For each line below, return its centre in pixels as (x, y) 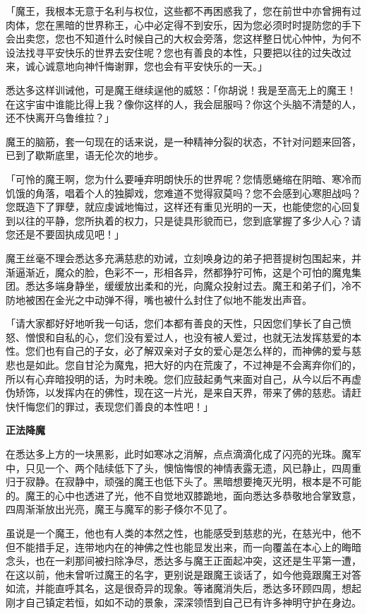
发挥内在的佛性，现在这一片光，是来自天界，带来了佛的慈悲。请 (203, 392)
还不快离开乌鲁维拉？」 (60, 118)
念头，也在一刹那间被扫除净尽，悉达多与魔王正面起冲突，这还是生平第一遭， (183, 561)
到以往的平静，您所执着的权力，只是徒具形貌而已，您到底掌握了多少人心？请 (183, 220)
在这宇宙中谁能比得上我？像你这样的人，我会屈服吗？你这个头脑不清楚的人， (183, 104)
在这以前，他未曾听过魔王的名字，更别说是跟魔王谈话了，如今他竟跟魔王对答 (183, 574)
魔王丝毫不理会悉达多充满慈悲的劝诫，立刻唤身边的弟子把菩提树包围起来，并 (183, 258)
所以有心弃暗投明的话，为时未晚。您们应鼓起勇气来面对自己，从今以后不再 (179, 378)
